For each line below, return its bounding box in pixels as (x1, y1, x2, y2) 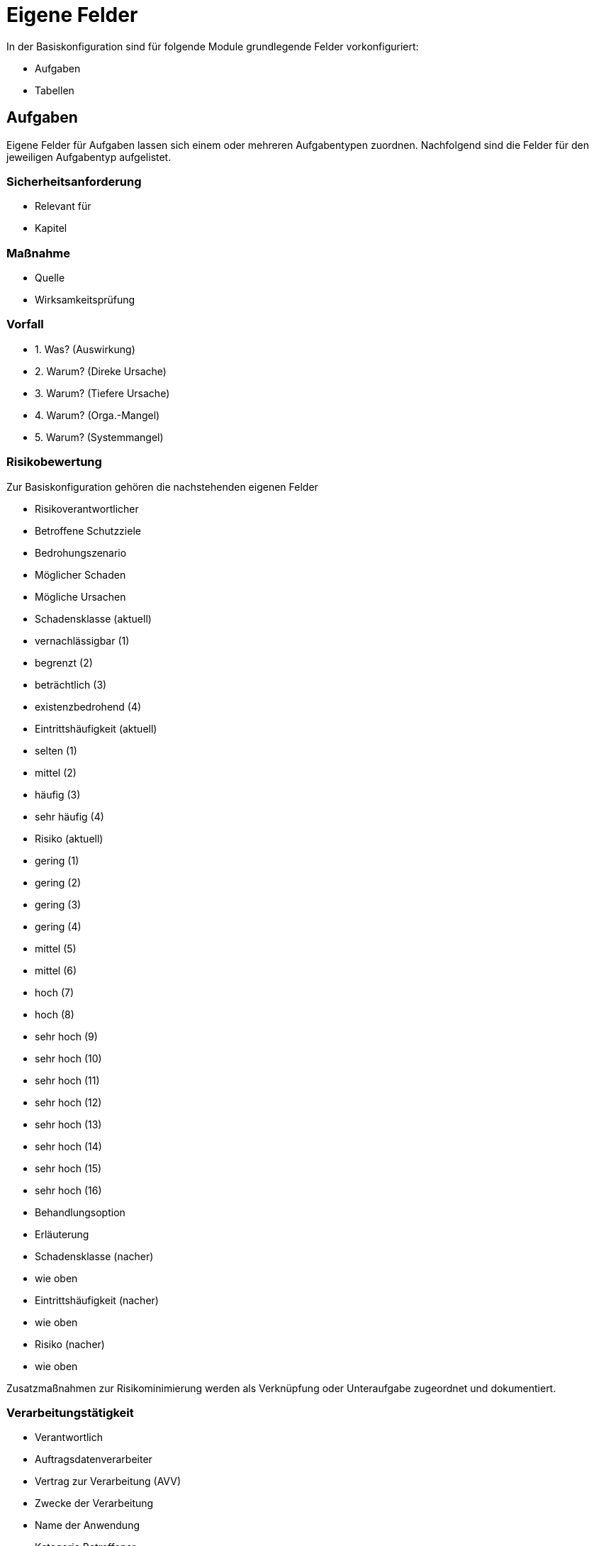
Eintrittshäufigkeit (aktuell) (35, 722, 157, 735)
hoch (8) (35, 1008, 74, 1021)
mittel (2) (35, 766, 77, 779)
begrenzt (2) (35, 656, 93, 669)
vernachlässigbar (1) (35, 634, 130, 647)
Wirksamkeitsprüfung (35, 294, 135, 306)
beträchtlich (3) (35, 678, 107, 691)
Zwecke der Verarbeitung (35, 1497, 154, 1510)
